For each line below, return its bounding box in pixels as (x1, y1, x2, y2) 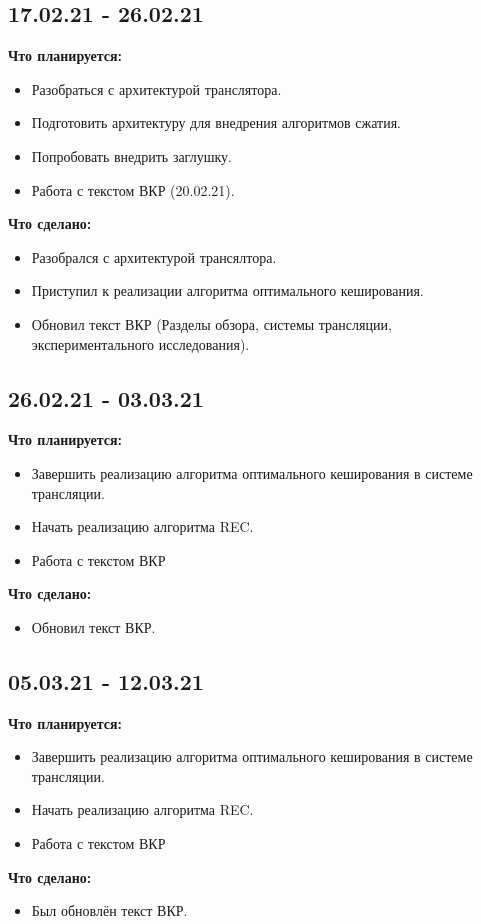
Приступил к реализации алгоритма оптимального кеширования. (31, 280, 424, 301)
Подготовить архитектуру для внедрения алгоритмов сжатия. (31, 112, 402, 133)
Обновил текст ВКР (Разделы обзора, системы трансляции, (31, 313, 392, 334)
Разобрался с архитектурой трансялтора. (31, 246, 277, 267)
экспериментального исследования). (31, 333, 250, 354)
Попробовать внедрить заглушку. (31, 145, 232, 166)
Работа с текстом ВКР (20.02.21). (31, 179, 235, 200)
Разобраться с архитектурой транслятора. (31, 78, 282, 99)
